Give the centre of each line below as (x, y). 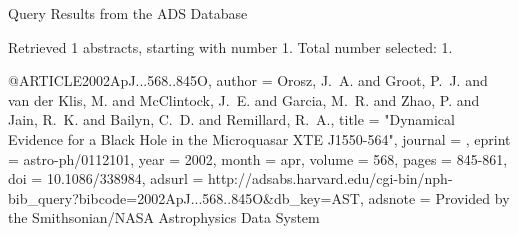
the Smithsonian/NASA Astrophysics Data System (164, 217)
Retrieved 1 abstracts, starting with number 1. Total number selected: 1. (230, 46)
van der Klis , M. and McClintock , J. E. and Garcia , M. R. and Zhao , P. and (244, 99)
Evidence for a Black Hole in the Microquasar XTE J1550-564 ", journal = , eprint (259, 138)
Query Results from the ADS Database (128, 13)
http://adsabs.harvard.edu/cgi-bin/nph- (330, 178)
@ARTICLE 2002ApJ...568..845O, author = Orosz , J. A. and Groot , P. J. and (248, 80)
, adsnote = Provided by (434, 197)
